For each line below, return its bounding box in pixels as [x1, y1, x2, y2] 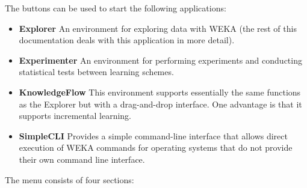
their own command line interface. [19, 153, 145, 165]
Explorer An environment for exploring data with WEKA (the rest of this [19, 22, 297, 34]
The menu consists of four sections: [5, 173, 134, 186]
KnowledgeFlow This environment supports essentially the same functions [19, 85, 301, 98]
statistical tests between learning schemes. [19, 65, 174, 78]
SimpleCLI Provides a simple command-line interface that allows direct [19, 129, 288, 142]
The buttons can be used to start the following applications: [5, 2, 226, 14]
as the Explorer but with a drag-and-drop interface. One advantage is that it [19, 97, 302, 110]
